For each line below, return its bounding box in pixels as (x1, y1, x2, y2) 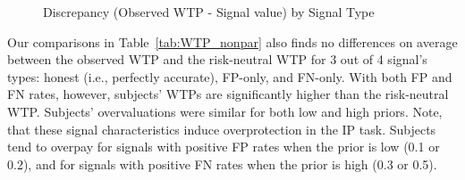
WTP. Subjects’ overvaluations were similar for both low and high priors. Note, (7, 102, 443, 120)
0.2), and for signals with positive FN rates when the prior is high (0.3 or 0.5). (7, 154, 437, 173)
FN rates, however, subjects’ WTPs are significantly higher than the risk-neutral (7, 85, 449, 103)
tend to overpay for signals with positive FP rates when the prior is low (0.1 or (7, 137, 440, 156)
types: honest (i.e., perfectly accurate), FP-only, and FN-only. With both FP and (7, 67, 452, 86)
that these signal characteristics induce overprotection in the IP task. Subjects (7, 119, 436, 138)
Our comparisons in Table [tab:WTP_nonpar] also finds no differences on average (7, 32, 458, 51)
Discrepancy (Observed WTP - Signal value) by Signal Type (43, 3, 375, 20)
